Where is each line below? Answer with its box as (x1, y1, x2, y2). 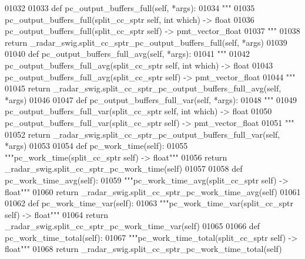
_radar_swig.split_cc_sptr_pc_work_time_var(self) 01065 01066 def (5, 220, 260, 232)
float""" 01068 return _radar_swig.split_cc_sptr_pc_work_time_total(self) (5, 243, 282, 255)
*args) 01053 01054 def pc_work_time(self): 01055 (5, 139, 188, 152)
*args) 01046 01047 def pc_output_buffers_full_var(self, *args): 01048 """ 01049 (5, 93, 297, 105)
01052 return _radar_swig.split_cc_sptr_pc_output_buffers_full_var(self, (5, 128, 280, 140)
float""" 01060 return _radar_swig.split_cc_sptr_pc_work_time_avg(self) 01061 (5, 185, 301, 197)
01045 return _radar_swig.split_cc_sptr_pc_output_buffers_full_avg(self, (5, 82, 281, 94)
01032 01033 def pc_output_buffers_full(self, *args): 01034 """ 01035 (5, 2, 255, 13)
